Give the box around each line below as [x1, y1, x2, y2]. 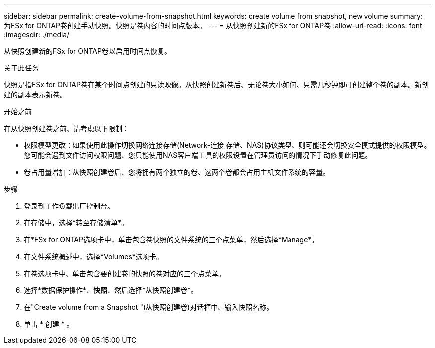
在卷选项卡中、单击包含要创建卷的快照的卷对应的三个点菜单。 [24, 269, 225, 278]
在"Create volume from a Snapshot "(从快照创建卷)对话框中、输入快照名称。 [24, 303, 274, 311]
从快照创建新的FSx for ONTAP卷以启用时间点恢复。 [4, 47, 171, 55]
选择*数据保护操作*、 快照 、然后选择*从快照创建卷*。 [24, 286, 198, 294]
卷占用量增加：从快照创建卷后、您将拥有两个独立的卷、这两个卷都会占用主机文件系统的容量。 [24, 168, 330, 176]
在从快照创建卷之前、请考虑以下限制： [4, 124, 129, 133]
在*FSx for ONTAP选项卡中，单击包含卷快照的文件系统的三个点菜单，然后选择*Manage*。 [24, 235, 319, 244]
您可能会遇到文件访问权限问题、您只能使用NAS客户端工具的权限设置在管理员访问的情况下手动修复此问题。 [24, 151, 372, 159]
